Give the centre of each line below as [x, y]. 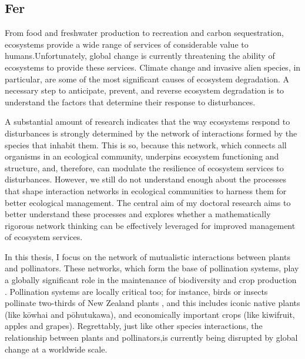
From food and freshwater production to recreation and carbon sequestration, [144, 33]
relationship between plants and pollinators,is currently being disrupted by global [151, 338]
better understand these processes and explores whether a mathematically [138, 214]
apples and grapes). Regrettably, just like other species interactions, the [134, 326]
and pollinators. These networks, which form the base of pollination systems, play [152, 268]
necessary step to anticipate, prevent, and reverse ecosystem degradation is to [145, 90]
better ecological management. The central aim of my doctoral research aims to [148, 202]
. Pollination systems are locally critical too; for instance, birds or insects [136, 291]
